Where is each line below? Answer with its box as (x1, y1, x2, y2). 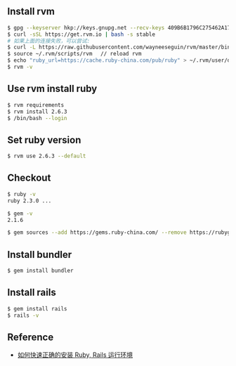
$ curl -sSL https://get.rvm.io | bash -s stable (7, 31, 156, 38)
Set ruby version (7, 133, 81, 146)
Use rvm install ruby (7, 83, 98, 95)
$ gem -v (7, 210, 33, 217)
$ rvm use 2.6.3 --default (7, 152, 86, 160)
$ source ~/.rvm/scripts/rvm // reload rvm (7, 51, 142, 58)
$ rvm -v (7, 63, 33, 71)
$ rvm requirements (7, 101, 65, 108)
